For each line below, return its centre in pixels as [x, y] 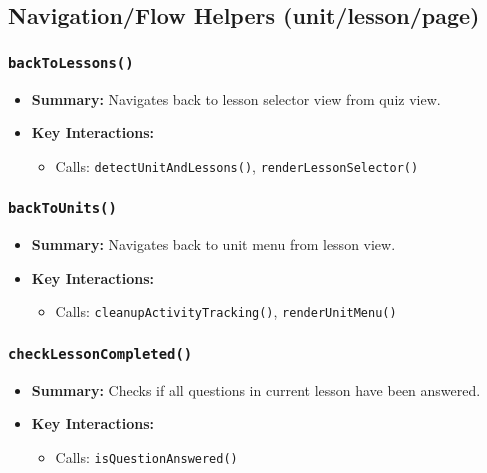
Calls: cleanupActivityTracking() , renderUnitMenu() [226, 311]
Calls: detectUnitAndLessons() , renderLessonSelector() [237, 165]
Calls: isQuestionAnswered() [146, 457]
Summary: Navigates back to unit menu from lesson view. [213, 244]
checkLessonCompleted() [100, 353]
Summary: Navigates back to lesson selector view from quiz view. [236, 98]
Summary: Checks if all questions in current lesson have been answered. [256, 389]
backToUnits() [62, 208]
